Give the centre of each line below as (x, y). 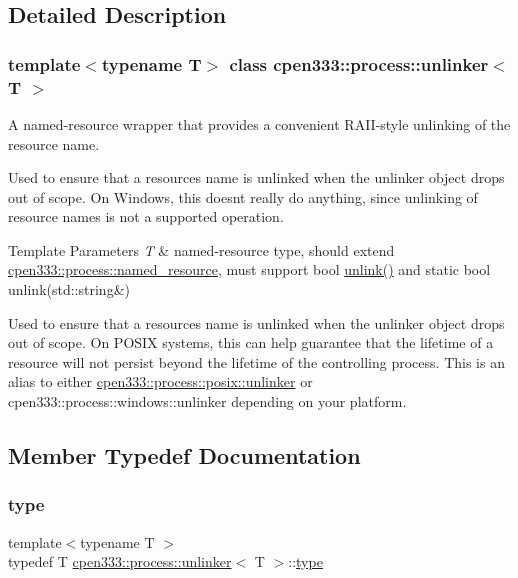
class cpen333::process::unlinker (359, 63)
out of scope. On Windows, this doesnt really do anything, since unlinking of (243, 196)
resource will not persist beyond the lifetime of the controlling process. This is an (256, 361)
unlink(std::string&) (69, 289)
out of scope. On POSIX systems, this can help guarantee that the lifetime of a (251, 342)
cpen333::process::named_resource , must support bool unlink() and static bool (249, 269)
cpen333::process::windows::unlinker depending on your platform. (207, 401)
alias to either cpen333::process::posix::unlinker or (160, 381)
